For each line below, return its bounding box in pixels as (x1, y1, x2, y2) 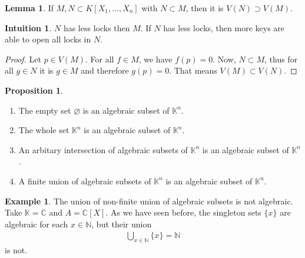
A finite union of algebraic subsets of (18, 174, 151, 187)
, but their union (91, 217, 152, 230)
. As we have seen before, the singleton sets (105, 206, 261, 219)
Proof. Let (5, 52, 41, 65)
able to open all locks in (5, 33, 91, 45)
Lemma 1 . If (5, 2, 54, 14)
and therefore (81, 64, 129, 77)
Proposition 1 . (5, 84, 63, 96)
